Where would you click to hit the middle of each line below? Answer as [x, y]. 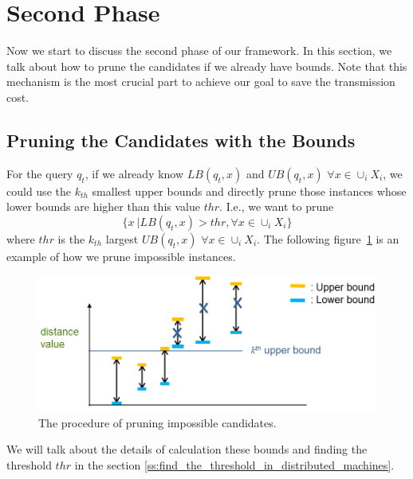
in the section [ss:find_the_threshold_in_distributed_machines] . [234, 464]
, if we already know [134, 173]
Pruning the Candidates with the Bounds [181, 140]
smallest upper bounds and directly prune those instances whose [249, 191]
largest [122, 238]
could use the [39, 191]
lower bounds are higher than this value [103, 206]
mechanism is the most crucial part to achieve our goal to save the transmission [201, 82]
